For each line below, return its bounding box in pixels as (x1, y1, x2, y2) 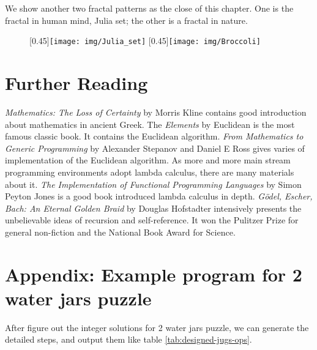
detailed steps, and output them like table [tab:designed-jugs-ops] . (5, 333, 252, 346)
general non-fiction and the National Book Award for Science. (5, 225, 236, 238)
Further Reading (5, 70, 148, 95)
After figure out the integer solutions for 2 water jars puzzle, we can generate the (5, 321, 309, 333)
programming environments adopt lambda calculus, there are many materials (5, 165, 294, 178)
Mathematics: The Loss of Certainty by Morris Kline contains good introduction (5, 105, 307, 118)
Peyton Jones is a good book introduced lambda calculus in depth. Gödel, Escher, (5, 190, 313, 203)
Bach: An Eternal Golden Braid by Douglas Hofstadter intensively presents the (5, 201, 302, 214)
